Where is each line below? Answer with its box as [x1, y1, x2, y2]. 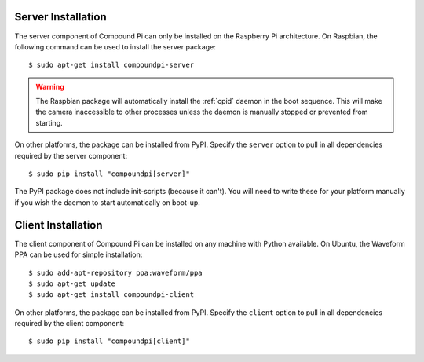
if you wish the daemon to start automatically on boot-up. [14, 197, 200, 207]
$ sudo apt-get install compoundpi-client [28, 291, 195, 299]
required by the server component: [14, 151, 128, 160]
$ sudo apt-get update [28, 279, 116, 288]
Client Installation [14, 218, 103, 232]
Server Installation [14, 10, 108, 24]
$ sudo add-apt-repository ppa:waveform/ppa [28, 268, 203, 277]
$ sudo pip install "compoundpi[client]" [28, 337, 190, 346]
